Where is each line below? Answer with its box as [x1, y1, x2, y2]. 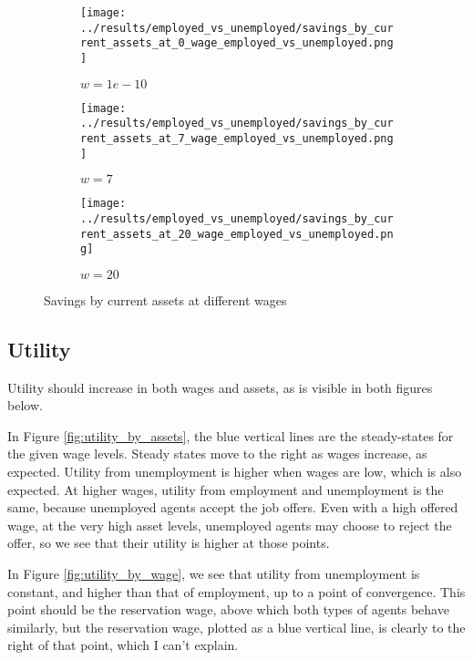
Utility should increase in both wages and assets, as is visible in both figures [7, 377, 433, 397]
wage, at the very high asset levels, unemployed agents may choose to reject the [7, 515, 452, 534]
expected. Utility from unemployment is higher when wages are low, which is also [7, 462, 462, 481]
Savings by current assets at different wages [44, 290, 287, 309]
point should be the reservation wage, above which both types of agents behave [7, 600, 449, 619]
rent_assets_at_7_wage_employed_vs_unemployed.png [80, 131, 394, 145]
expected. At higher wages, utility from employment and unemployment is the [7, 480, 444, 499]
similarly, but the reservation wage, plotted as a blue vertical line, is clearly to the [7, 617, 466, 636]
